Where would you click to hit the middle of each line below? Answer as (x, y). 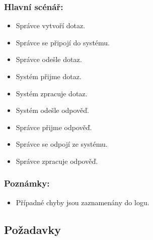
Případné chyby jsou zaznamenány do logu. (83, 202)
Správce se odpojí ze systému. (62, 144)
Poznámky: (27, 183)
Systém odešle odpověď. (53, 110)
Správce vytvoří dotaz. (51, 25)
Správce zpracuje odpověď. (57, 161)
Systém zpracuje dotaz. (52, 93)
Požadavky (33, 229)
